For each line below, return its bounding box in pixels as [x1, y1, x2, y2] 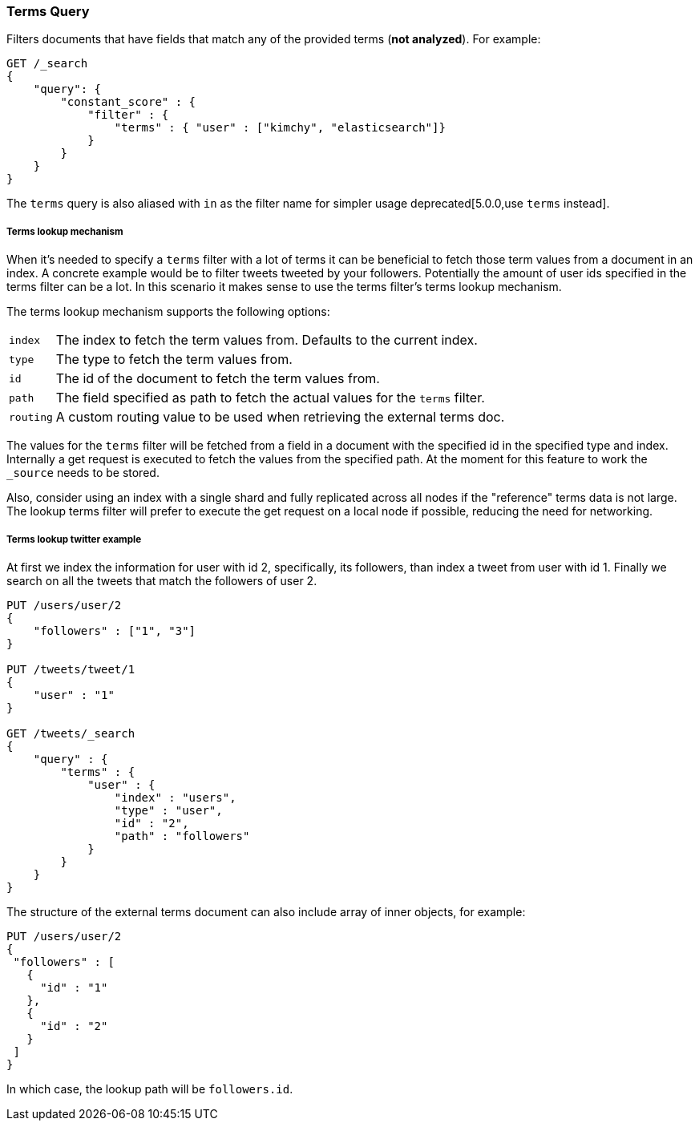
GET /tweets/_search [6, 726, 135, 740]
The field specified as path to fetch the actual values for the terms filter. [55, 390, 485, 406]
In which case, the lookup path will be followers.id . [6, 1081, 293, 1096]
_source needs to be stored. [6, 466, 160, 480]
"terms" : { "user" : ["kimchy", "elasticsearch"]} [114, 121, 446, 135]
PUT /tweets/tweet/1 [6, 662, 135, 676]
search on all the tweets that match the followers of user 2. [6, 573, 317, 588]
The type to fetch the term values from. [55, 351, 293, 368]
